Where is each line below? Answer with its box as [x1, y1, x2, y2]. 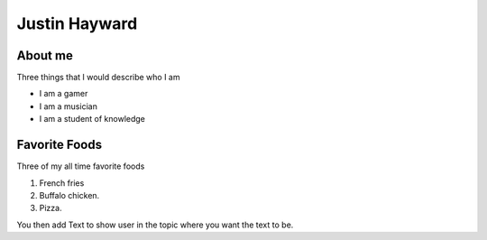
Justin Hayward [16, 14, 138, 33]
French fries [39, 177, 85, 189]
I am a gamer [39, 88, 88, 99]
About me [16, 48, 74, 63]
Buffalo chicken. [39, 189, 100, 200]
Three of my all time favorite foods [16, 161, 145, 171]
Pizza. [39, 203, 62, 214]
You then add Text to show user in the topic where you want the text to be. [16, 219, 294, 230]
